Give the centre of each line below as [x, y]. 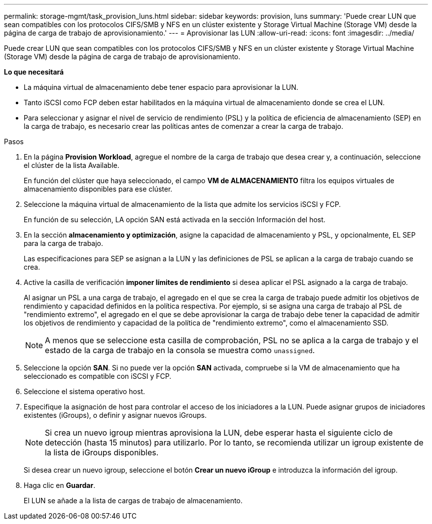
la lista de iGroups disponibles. [102, 452]
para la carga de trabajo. [64, 243]
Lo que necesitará [34, 72]
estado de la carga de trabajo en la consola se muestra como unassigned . [180, 350]
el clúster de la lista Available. [72, 165]
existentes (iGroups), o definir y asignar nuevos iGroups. [115, 415]
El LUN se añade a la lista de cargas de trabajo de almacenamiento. [133, 501]
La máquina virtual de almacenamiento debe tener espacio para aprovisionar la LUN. [161, 87]
